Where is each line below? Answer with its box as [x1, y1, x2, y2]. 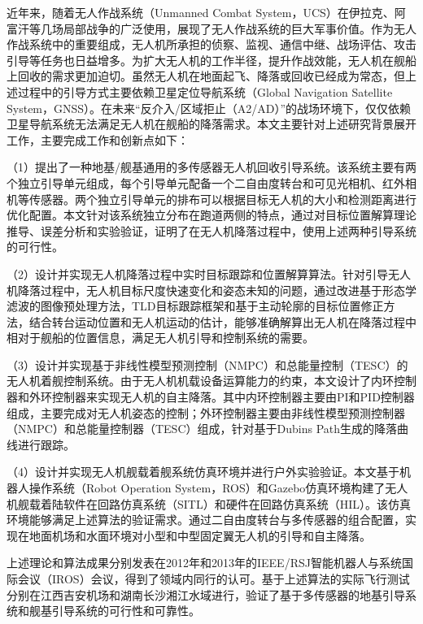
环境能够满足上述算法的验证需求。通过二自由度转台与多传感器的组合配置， [7, 511, 405, 528]
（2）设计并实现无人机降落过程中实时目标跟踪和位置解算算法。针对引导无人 [7, 265, 411, 282]
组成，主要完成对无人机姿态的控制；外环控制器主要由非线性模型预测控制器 [7, 404, 405, 421]
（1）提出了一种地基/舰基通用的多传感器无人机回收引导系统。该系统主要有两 [7, 158, 416, 175]
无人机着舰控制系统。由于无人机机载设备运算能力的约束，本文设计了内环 [7, 372, 394, 389]
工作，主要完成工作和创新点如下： [7, 131, 189, 148]
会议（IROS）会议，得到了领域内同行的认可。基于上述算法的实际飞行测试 [17, 570, 410, 587]
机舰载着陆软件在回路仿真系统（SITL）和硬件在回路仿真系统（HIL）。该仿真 [7, 495, 411, 512]
